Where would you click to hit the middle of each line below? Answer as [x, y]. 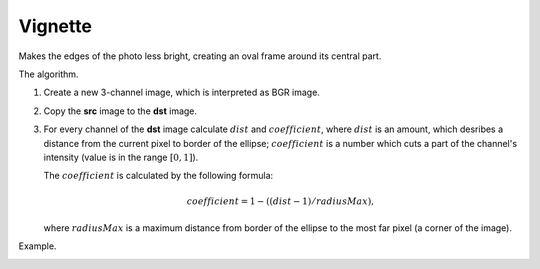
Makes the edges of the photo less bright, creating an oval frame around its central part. [200, 56]
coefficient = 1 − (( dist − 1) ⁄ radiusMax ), [280, 201]
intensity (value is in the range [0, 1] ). [121, 157]
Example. [37, 246]
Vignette [55, 26]
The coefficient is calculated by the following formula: [158, 176]
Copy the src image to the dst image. [120, 111]
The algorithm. [48, 74]
